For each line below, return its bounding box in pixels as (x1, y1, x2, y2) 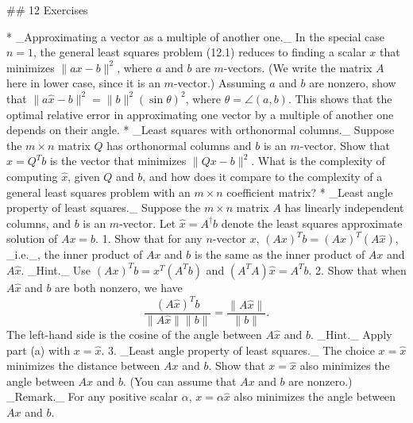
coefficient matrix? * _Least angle (226, 183, 393, 200)
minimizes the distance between (6, 357, 160, 374)
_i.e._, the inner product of (6, 246, 143, 263)
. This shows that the (288, 90, 392, 106)
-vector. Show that (299, 137, 390, 153)
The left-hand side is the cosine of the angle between (6, 326, 262, 343)
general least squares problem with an (6, 183, 191, 200)
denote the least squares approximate (221, 214, 403, 231)
